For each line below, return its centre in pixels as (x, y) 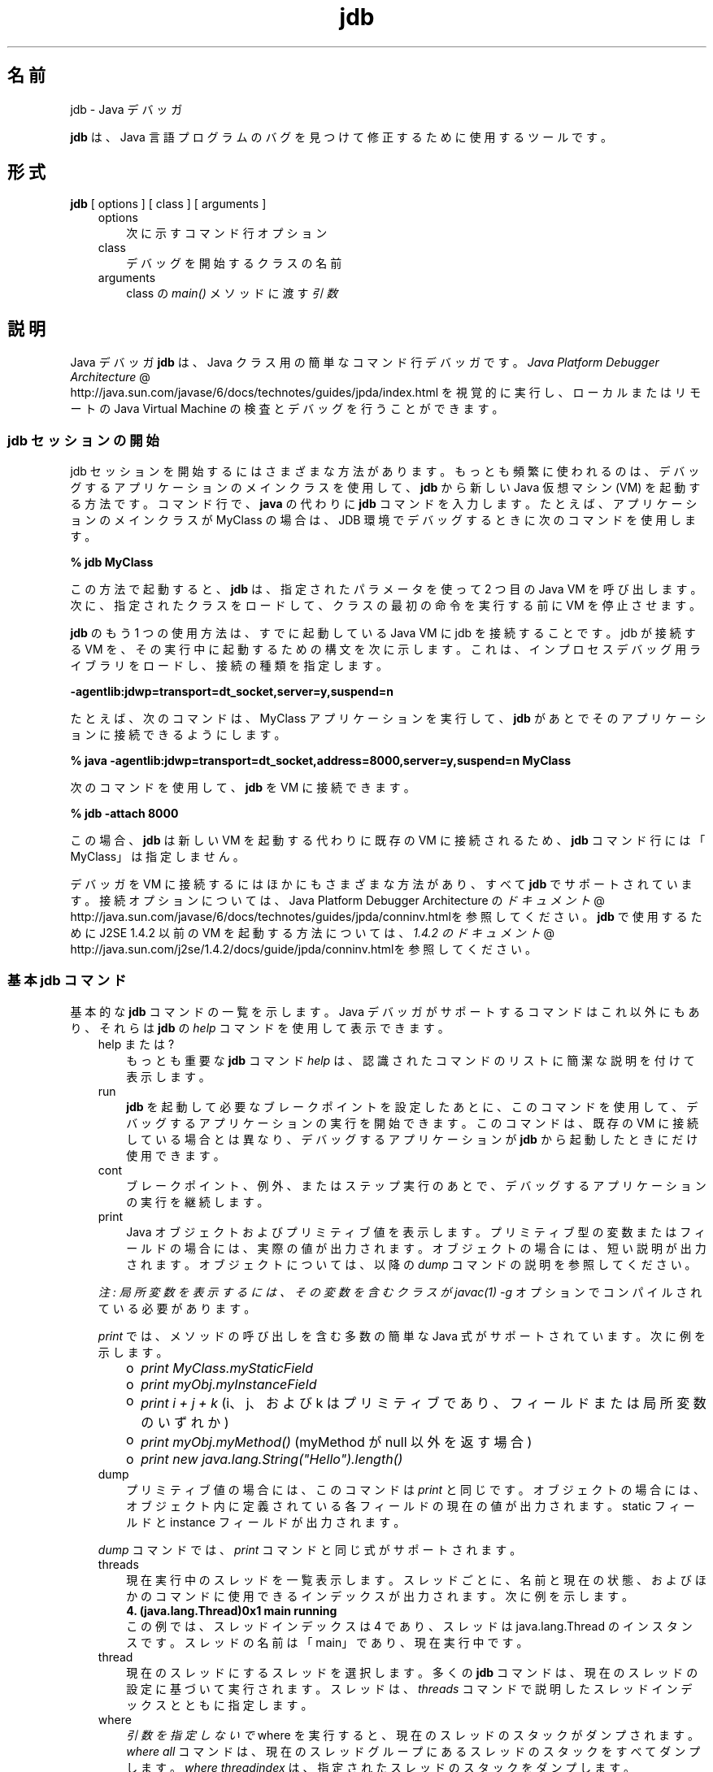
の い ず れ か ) (185, 1422)
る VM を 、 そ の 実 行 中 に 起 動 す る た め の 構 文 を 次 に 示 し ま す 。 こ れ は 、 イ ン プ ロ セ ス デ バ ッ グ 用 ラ (386, 649)
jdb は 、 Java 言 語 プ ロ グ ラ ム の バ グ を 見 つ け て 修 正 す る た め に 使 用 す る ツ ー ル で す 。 (341, 137)
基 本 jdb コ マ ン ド (67, 981)
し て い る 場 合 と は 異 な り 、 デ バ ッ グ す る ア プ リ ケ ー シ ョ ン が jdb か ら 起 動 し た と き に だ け (412, 1139)
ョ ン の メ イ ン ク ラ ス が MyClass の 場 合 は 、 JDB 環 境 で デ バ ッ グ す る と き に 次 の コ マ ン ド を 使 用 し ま (383, 520)
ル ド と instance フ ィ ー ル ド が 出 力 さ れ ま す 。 (266, 1522)
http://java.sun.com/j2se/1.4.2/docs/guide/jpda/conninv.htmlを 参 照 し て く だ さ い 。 (303, 949)
